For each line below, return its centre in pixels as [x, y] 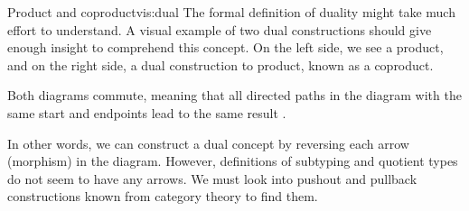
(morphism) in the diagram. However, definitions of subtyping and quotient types [233, 161]
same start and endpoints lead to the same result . [147, 112]
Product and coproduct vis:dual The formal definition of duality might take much [231, 12]
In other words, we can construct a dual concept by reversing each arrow [208, 143]
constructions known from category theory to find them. [163, 196]
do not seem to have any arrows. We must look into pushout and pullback [212, 178]
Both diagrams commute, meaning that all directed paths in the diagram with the [234, 95]
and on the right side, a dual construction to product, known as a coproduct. [220, 64]
